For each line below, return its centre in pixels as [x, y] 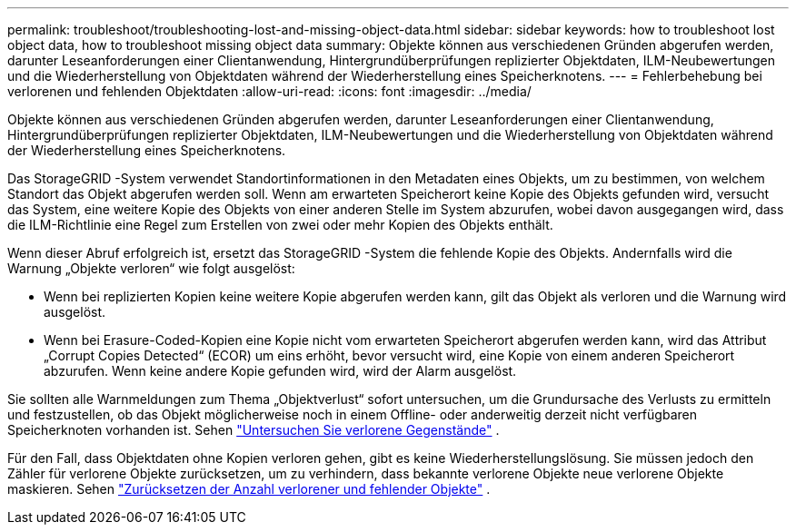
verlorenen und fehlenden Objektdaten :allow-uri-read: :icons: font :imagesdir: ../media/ [269, 91]
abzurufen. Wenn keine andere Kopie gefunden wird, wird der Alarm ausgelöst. [280, 371]
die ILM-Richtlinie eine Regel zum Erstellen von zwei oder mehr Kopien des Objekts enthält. [280, 225]
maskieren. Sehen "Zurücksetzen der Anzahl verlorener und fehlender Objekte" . [249, 489]
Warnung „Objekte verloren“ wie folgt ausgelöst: [151, 268]
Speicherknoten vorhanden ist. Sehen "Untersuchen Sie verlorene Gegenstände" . [254, 430]
